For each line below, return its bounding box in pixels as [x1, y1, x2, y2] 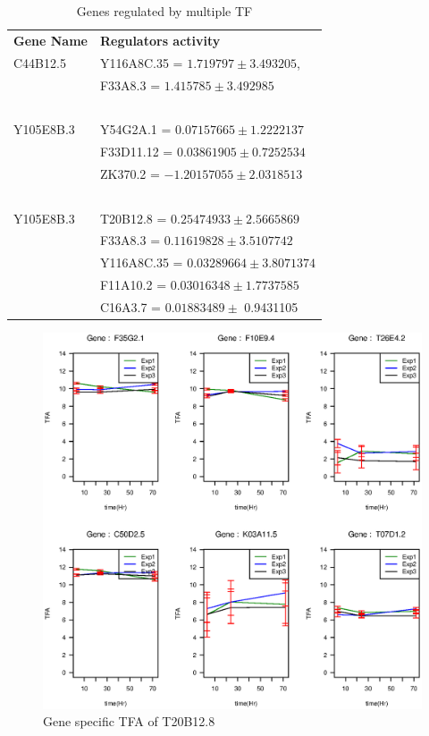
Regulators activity [99, 30, 221, 49]
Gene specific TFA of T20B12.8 [43, 712, 215, 731]
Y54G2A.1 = [99, 120, 172, 139]
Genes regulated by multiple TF [76, 2, 253, 20]
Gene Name [13, 30, 88, 49]
